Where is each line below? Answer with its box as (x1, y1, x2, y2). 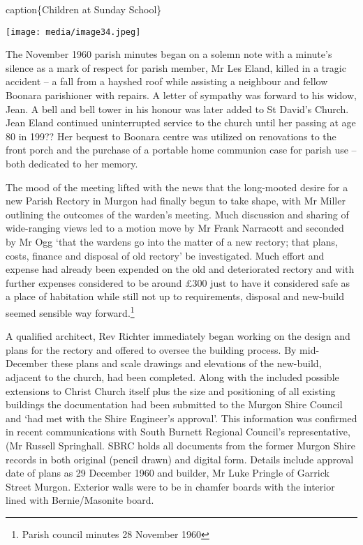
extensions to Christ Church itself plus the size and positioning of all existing (6, 383, 336, 398)
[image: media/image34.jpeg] (6, 27, 141, 37)
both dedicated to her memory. (6, 156, 138, 170)
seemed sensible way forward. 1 (6, 303, 135, 320)
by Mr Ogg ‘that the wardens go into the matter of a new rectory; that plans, (6, 234, 338, 248)
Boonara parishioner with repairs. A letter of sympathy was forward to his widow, (6, 88, 357, 103)
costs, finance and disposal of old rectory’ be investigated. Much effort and (6, 248, 325, 262)
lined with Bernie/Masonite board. (6, 493, 154, 507)
